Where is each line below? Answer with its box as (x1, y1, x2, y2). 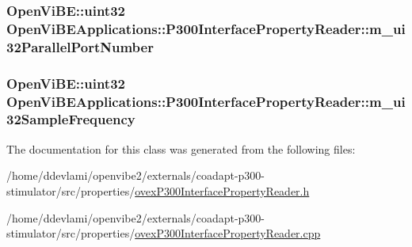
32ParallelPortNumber (6, 36, 154, 56)
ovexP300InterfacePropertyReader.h (135, 182, 310, 199)
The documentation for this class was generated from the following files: (6, 140, 356, 157)
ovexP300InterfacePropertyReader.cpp (135, 225, 321, 241)
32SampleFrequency (6, 109, 135, 129)
